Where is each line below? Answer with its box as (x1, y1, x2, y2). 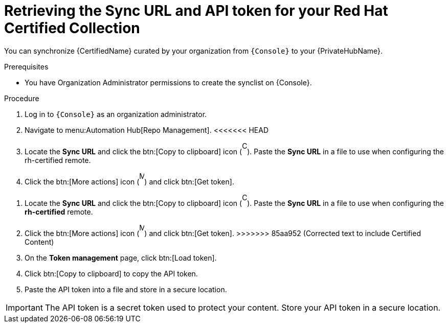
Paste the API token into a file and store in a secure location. (25, 285, 227, 294)
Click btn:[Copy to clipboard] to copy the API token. (25, 269, 198, 278)
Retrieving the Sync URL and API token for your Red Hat (4, 2, 388, 19)
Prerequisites (4, 62, 49, 71)
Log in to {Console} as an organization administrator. (25, 109, 207, 119)
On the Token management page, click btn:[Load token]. (25, 253, 217, 262)
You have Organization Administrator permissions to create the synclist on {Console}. (25, 78, 312, 87)
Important (6, 302, 43, 313)
